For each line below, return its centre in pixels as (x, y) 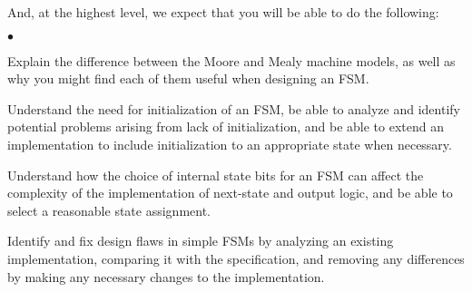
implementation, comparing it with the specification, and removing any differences (236, 258)
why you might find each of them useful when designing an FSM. (188, 78)
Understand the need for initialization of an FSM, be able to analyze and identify (234, 108)
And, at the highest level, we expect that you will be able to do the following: (223, 12)
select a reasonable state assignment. (109, 210)
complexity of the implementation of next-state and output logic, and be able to (230, 193)
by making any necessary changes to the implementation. (166, 276)
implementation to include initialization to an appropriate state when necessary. (230, 144)
